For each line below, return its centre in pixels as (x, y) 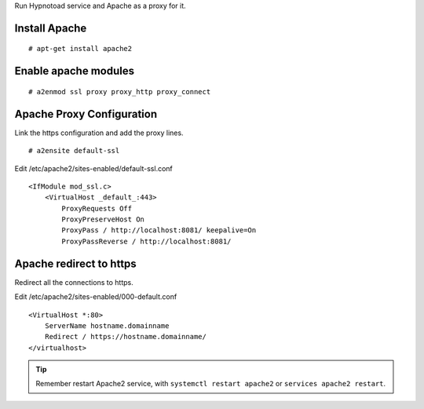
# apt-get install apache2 (80, 49)
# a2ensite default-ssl (74, 151)
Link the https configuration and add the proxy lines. (99, 133)
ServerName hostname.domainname (107, 325)
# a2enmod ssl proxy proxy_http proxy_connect (120, 91)
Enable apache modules (75, 71)
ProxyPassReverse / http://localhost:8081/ (146, 241)
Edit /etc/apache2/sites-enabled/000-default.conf (96, 297)
